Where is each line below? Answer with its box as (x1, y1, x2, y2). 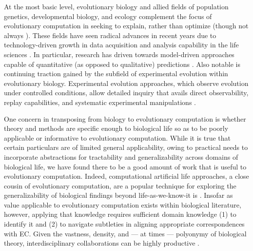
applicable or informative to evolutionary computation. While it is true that (4, 132, 231, 143)
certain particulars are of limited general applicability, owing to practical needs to (4, 142, 248, 152)
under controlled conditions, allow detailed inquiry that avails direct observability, (4, 87, 249, 98)
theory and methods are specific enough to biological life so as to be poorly (4, 123, 229, 133)
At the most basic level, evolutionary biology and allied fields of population (4, 1, 229, 11)
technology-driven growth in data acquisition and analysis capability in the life (4, 40, 239, 50)
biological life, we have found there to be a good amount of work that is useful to (4, 161, 247, 171)
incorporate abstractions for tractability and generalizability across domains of (4, 151, 238, 162)
